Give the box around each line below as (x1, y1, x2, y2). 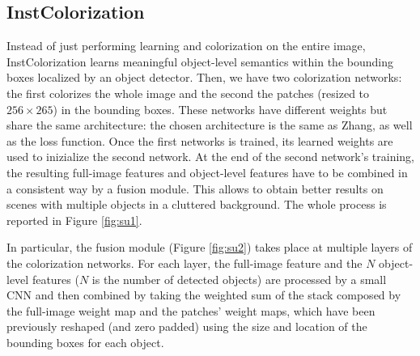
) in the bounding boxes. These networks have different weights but (53, 100, 388, 117)
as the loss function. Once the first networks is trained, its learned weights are (6, 132, 393, 149)
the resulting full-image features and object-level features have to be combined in (6, 163, 408, 180)
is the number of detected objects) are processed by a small (91, 270, 387, 287)
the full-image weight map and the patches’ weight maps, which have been (6, 302, 375, 319)
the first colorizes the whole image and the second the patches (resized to (6, 84, 370, 101)
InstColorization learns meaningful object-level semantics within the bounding (6, 53, 393, 70)
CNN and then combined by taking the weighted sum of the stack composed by (6, 286, 401, 303)
